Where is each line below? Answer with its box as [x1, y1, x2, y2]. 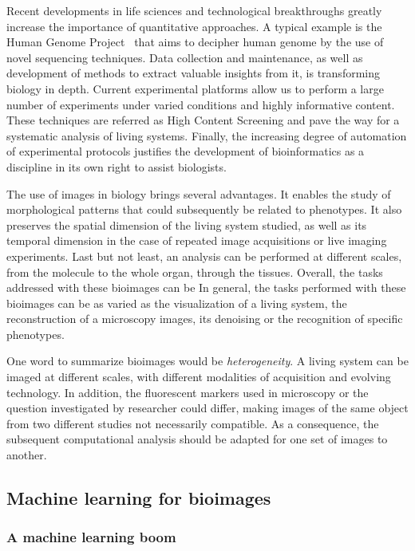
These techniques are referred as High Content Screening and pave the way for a [6, 112, 400, 128]
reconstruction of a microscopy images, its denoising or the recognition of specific [6, 310, 403, 327]
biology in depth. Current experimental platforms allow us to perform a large [6, 80, 384, 96]
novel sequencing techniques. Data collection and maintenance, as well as [6, 49, 363, 65]
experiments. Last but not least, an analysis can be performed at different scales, [6, 247, 402, 264]
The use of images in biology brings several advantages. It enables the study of [6, 185, 391, 202]
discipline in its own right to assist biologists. [6, 158, 227, 175]
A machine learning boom [6, 527, 176, 547]
